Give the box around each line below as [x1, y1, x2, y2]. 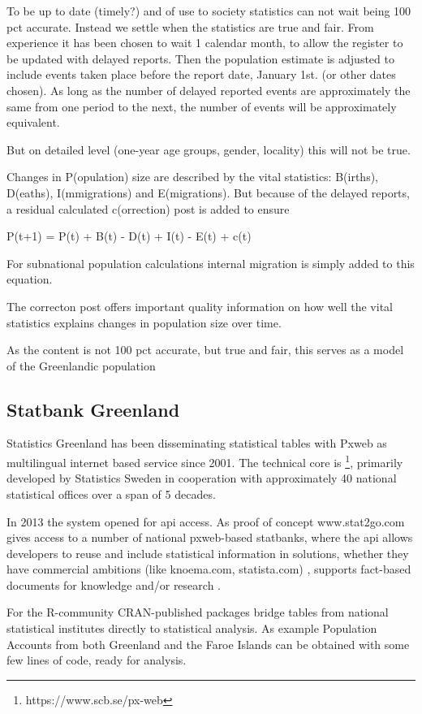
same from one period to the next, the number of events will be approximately [6, 97, 397, 115]
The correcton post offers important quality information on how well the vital [6, 297, 393, 314]
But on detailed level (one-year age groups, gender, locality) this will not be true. [6, 141, 411, 158]
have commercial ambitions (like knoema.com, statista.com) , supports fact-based [6, 560, 411, 578]
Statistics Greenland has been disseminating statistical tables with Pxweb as [6, 435, 387, 452]
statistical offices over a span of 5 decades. [6, 485, 216, 502]
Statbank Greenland [6, 396, 180, 422]
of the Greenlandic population [6, 357, 156, 374]
